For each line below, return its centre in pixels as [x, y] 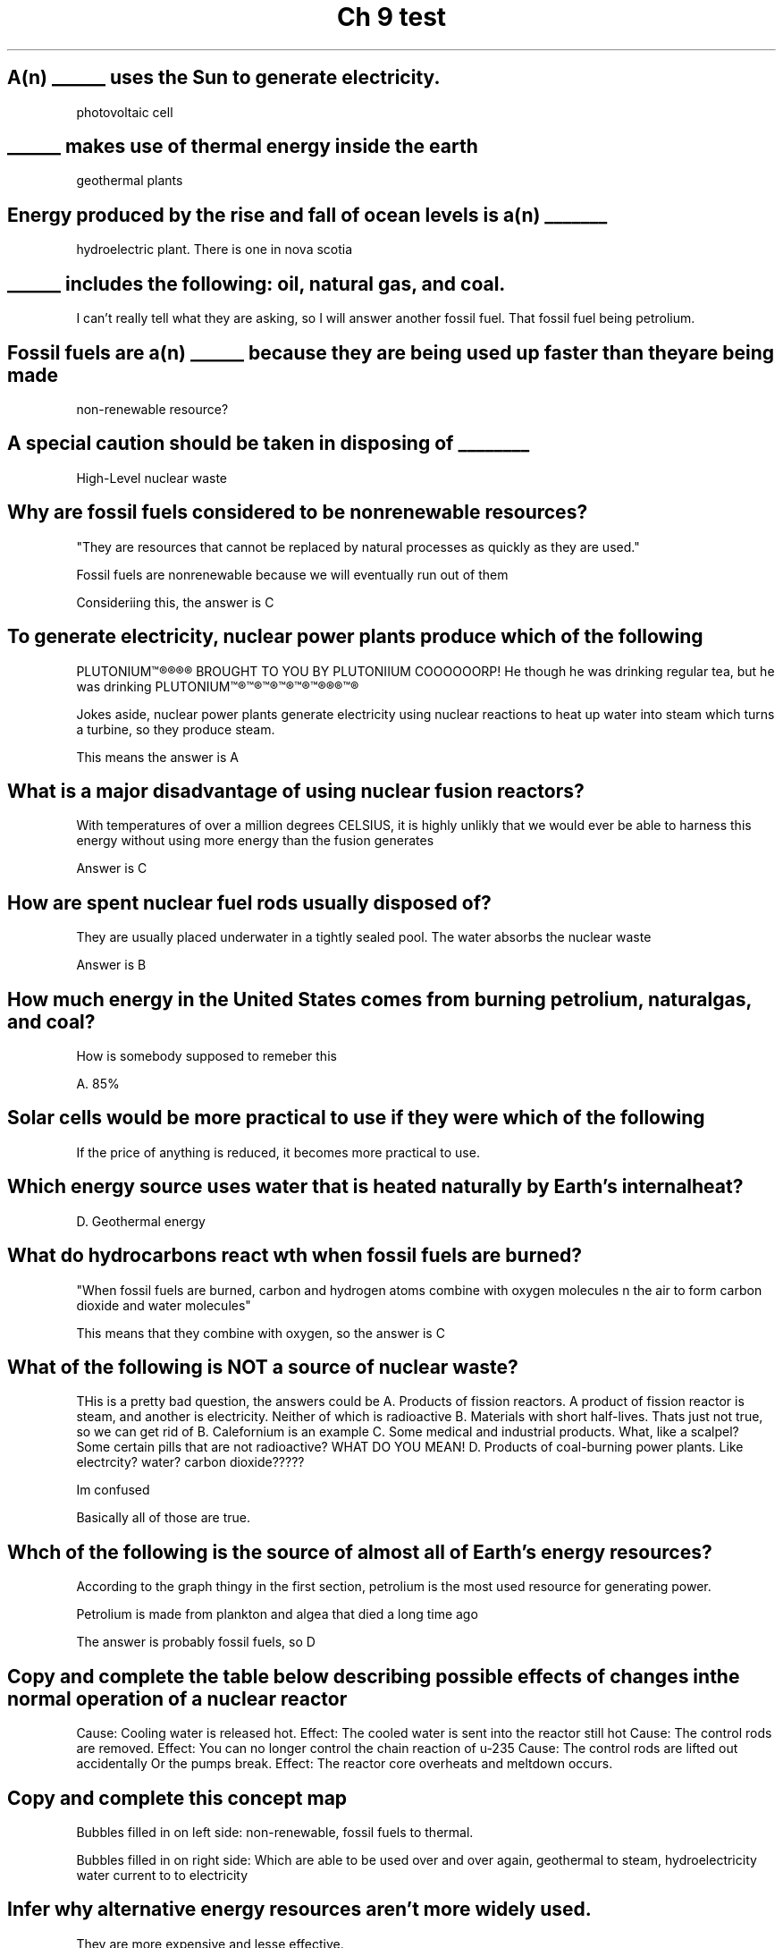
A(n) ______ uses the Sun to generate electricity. [224, 78]
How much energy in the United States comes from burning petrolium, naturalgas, [379, 999]
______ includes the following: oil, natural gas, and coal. [257, 284]
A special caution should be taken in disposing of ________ [269, 444]
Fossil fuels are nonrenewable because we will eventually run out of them [292, 574]
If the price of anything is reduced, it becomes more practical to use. [278, 1152]
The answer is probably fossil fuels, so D [196, 1642]
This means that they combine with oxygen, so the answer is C [261, 1333]
